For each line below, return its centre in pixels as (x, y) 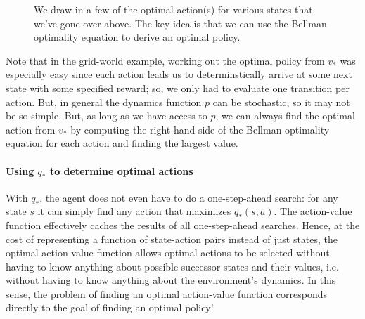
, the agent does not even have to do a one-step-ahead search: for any (189, 197)
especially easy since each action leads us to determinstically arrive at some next (179, 74)
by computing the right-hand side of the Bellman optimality (200, 129)
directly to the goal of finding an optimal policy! (110, 307)
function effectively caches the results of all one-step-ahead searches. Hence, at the (183, 224)
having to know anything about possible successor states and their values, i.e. (172, 266)
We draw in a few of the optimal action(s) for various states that (173, 9)
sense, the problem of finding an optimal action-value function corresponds (167, 293)
